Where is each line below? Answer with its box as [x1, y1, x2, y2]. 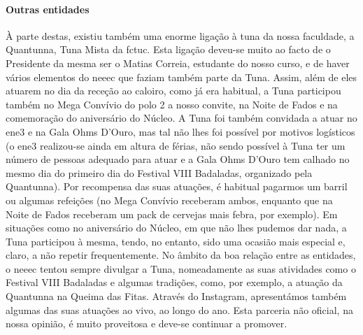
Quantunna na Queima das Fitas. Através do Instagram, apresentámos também [6, 289, 347, 304]
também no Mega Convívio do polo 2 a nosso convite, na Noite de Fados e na [6, 97, 338, 111]
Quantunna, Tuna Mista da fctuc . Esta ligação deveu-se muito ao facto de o [6, 42, 331, 57]
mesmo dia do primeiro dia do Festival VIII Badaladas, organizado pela [6, 165, 313, 180]
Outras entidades [6, 1, 90, 16]
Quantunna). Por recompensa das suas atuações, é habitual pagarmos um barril [6, 179, 348, 194]
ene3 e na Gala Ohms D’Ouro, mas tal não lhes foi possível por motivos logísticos [6, 124, 355, 138]
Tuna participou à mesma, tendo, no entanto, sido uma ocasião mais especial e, [6, 234, 346, 248]
